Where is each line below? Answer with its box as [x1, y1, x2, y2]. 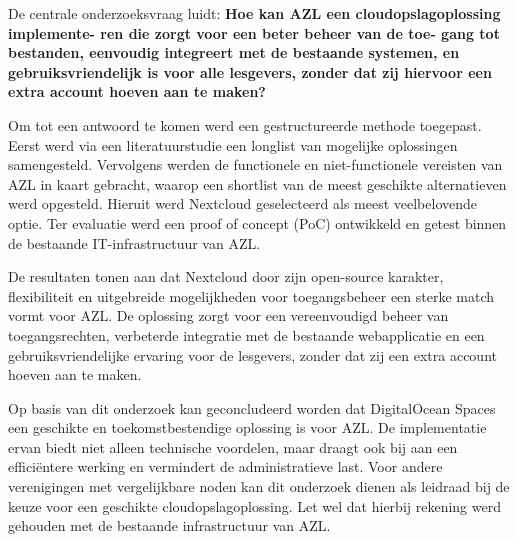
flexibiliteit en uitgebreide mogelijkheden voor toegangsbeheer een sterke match [8, 285, 495, 306]
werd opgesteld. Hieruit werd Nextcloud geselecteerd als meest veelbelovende [8, 193, 477, 214]
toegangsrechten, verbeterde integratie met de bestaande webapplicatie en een [8, 324, 485, 345]
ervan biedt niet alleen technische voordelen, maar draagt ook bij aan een [8, 436, 458, 457]
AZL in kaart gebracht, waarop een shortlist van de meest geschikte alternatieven [8, 173, 507, 194]
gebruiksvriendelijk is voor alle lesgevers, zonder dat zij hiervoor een [8, 61, 492, 82]
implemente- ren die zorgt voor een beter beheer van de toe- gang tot [8, 22, 500, 43]
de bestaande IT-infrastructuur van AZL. [8, 232, 261, 253]
